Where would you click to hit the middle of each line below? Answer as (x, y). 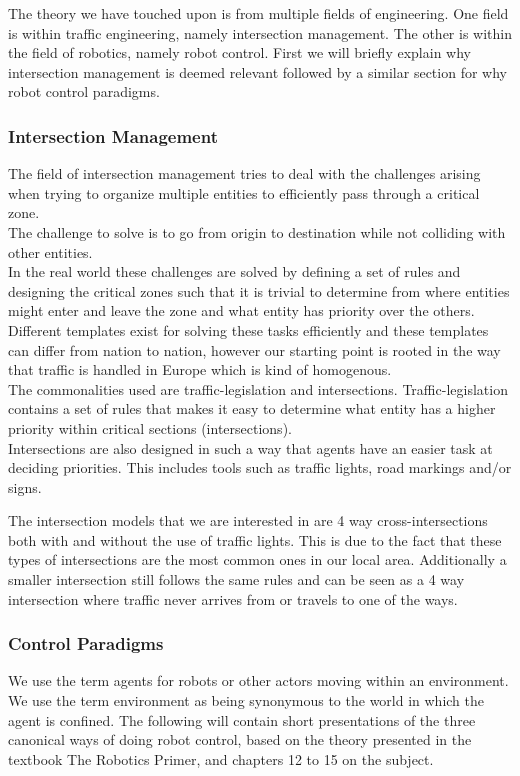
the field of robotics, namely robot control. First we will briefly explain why (239, 52)
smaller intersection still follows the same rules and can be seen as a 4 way (236, 579)
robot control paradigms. (84, 91)
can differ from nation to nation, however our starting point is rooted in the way (254, 349)
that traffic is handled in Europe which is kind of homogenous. (200, 369)
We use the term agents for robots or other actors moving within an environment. (258, 680)
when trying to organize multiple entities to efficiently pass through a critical (244, 192)
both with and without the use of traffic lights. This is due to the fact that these (255, 539)
